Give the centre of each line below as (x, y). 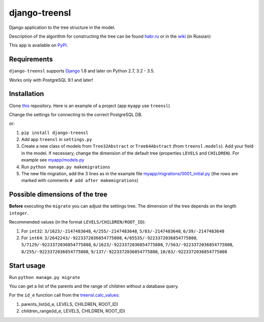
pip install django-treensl (55, 133)
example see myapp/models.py (53, 160)
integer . (19, 213)
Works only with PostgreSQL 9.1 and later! (51, 80)
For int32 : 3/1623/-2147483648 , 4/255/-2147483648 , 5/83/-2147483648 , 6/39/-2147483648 (123, 231)
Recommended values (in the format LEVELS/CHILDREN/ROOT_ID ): (77, 222)
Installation (26, 94)
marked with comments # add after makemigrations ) (80, 181)
